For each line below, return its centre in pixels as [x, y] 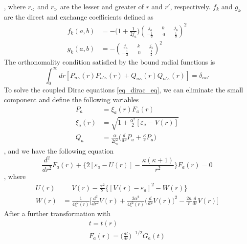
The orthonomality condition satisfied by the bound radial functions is [110, 62]
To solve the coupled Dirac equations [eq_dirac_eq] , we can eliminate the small [123, 90]
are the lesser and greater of [102, 6]
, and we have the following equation [59, 151]
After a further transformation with [57, 213]
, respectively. [190, 6]
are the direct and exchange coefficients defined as [79, 16]
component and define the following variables [71, 99]
